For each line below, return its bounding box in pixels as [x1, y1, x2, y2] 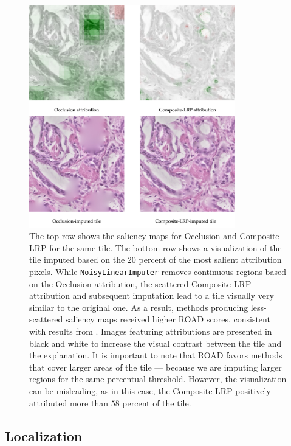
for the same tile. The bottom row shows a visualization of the [49, 241, 282, 254]
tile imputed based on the [29, 253, 125, 266]
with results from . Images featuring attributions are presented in [29, 325, 272, 337]
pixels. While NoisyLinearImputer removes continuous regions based [29, 265, 286, 277]
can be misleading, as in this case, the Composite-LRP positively [29, 384, 271, 397]
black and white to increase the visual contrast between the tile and [29, 336, 282, 349]
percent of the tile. [122, 396, 191, 409]
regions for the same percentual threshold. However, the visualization [29, 372, 287, 385]
